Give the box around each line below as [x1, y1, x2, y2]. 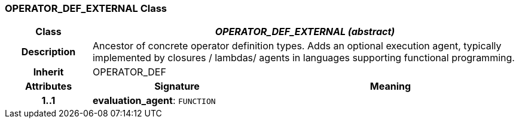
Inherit [33, 66, 64, 78]
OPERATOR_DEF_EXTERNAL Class [5, 2, 167, 14]
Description [21, 46, 76, 58]
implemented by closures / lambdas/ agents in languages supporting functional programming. [92, 52, 515, 64]
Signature [154, 80, 200, 93]
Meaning [370, 80, 411, 93]
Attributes [25, 80, 72, 93]
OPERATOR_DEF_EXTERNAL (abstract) [215, 26, 395, 38]
